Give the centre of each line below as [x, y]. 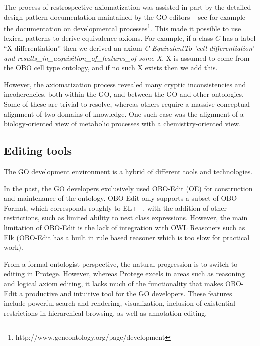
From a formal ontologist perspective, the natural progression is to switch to [121, 264]
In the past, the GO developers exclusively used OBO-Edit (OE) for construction [128, 188]
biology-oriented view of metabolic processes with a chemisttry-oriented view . [123, 123]
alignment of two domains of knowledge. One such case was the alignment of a [124, 113]
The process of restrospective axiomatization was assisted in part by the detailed [128, 7]
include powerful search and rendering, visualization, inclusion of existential [120, 303]
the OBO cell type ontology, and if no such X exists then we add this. [111, 67]
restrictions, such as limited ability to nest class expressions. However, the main [126, 218]
